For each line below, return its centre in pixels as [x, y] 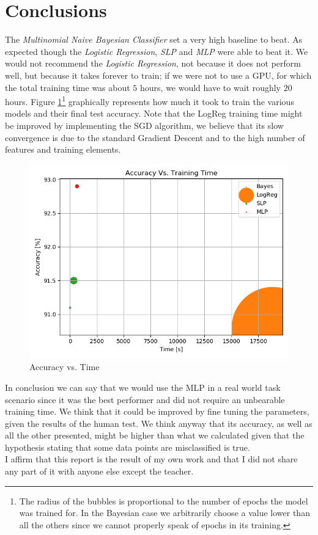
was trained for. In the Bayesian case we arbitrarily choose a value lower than [165, 513]
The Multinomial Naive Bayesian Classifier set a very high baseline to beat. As [154, 39]
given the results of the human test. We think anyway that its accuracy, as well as [159, 423]
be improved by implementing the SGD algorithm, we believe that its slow [144, 125]
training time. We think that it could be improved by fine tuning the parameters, [157, 411]
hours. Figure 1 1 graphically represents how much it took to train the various [150, 100]
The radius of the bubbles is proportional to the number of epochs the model [164, 500]
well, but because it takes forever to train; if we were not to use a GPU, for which [158, 75]
